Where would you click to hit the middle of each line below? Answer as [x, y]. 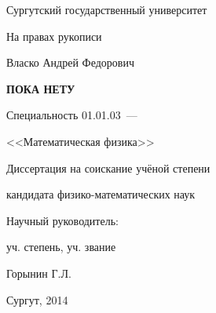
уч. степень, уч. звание [61, 247]
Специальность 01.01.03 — [72, 115]
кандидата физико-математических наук [101, 194]
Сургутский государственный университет [107, 9]
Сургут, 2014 [37, 299]
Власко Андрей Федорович [70, 62]
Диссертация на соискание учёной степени [108, 167]
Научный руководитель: [62, 220]
